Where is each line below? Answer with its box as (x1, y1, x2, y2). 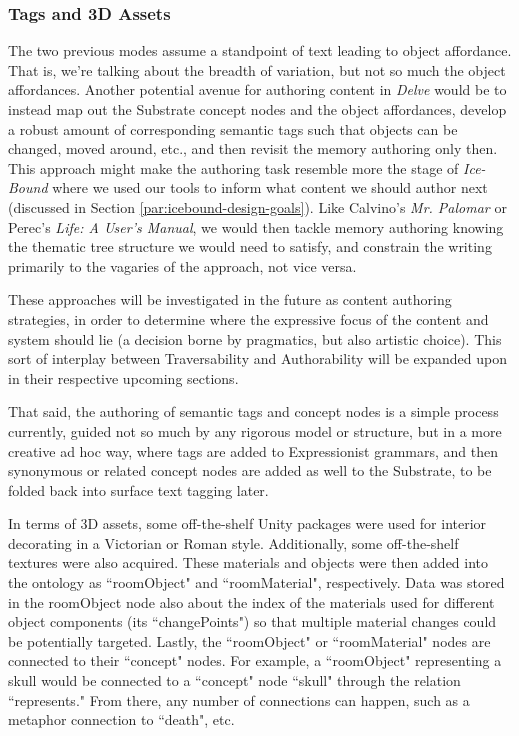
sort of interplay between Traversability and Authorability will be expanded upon (8, 348, 507, 369)
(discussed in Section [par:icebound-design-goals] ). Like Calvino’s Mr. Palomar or (8, 196, 507, 217)
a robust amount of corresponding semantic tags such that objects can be (8, 118, 458, 139)
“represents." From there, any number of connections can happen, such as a (8, 689, 470, 710)
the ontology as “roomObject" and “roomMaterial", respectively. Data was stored (8, 572, 505, 593)
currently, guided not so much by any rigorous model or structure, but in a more (8, 420, 502, 441)
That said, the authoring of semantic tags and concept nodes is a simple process (8, 401, 499, 422)
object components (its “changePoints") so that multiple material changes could (8, 611, 497, 632)
